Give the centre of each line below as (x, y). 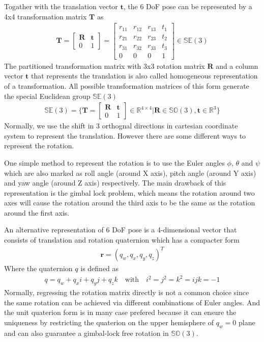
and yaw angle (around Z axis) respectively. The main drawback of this (115, 183)
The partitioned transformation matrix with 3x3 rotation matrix (105, 65)
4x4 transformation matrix (46, 16)
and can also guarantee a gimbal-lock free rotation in (86, 333)
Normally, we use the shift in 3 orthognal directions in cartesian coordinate (121, 126)
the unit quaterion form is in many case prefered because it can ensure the (120, 312)
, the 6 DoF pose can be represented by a (188, 6)
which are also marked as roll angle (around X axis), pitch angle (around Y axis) (130, 173)
